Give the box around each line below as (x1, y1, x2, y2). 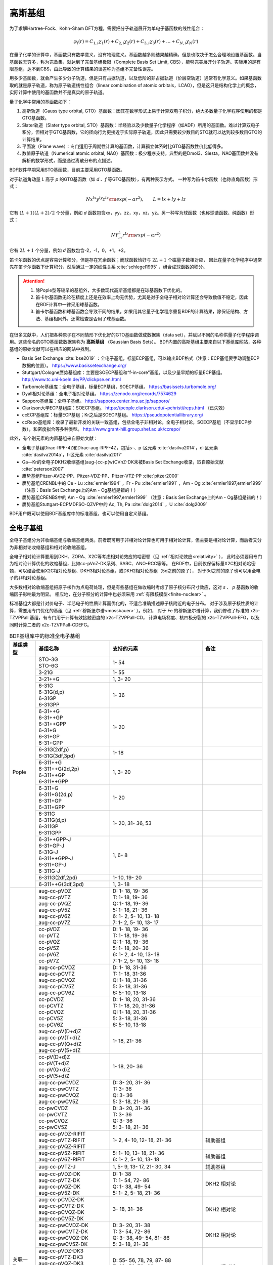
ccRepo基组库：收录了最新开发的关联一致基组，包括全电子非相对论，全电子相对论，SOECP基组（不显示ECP (22, 419, 248, 425)
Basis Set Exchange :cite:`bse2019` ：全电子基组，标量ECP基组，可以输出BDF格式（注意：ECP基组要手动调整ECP (22, 355, 260, 361)
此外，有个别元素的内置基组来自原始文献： (9, 435, 98, 441)
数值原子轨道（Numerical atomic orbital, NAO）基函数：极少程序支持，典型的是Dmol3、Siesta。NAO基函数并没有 (22, 150, 259, 156)
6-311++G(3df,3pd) (38, 881, 84, 888)
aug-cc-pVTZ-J (38, 1163, 76, 1170)
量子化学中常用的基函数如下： (9, 99, 72, 105)
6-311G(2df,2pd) (38, 874, 78, 881)
